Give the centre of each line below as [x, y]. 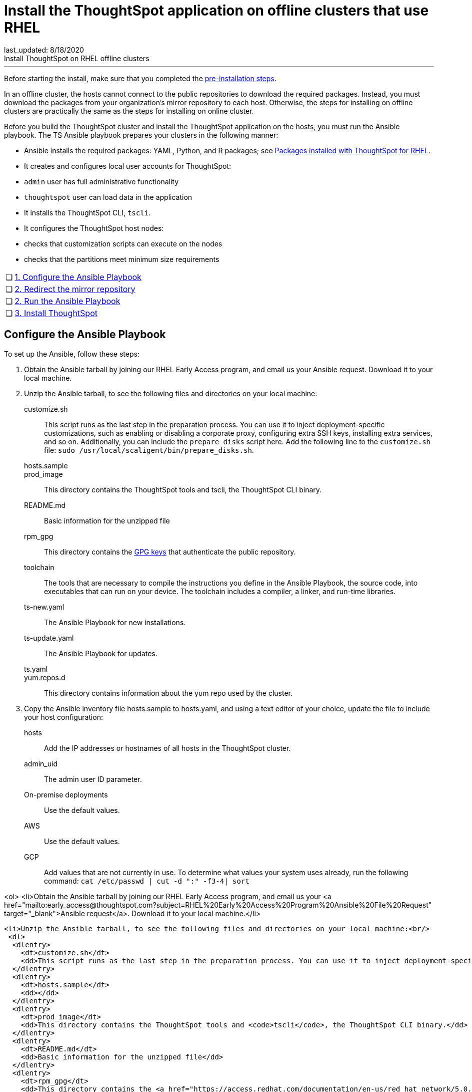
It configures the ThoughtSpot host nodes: [94, 228]
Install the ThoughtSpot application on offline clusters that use [216, 11]
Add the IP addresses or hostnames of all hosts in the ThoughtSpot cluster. [167, 748]
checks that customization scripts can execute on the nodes [123, 243]
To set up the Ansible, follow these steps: [72, 354]
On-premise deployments [66, 794]
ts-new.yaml [44, 607]
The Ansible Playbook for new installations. [115, 622]
